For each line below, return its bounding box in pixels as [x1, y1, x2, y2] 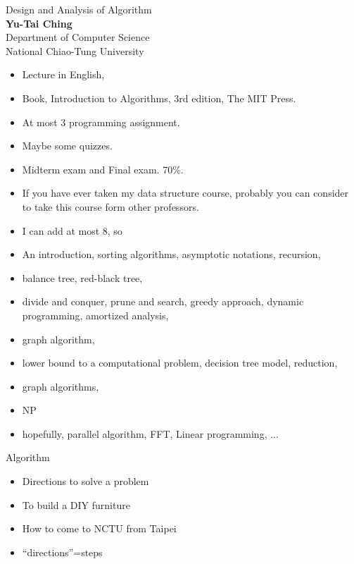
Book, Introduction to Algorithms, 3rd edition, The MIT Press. [22, 90, 296, 105]
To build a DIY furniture [22, 497, 130, 512]
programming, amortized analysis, [22, 307, 169, 322]
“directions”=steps [22, 544, 103, 559]
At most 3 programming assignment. [22, 114, 180, 129]
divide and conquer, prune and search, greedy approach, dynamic [22, 294, 304, 309]
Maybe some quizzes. [22, 138, 113, 153]
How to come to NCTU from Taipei [22, 521, 177, 536]
